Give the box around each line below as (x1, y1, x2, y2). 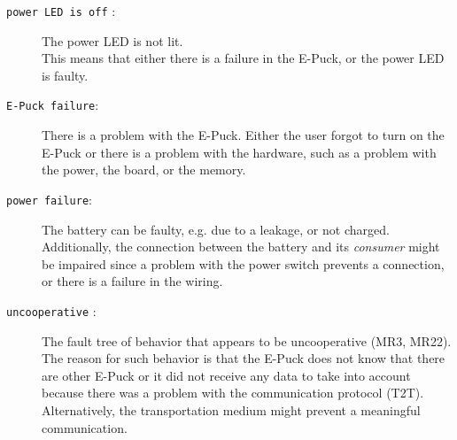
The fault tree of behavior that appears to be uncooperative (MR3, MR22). (42, 331, 452, 350)
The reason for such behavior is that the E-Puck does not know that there (42, 349, 445, 367)
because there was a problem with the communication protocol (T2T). (42, 383, 424, 402)
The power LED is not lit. (42, 31, 183, 50)
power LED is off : (6, 2, 116, 19)
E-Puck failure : (6, 96, 99, 114)
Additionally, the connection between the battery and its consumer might (42, 237, 440, 256)
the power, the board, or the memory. (42, 160, 246, 179)
